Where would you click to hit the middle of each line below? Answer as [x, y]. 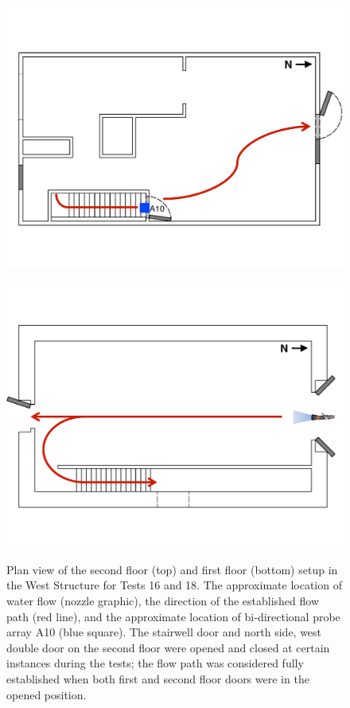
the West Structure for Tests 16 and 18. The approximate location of [174, 585]
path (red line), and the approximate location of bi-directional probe [173, 616]
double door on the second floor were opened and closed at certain [168, 647]
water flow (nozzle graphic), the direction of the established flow [163, 600]
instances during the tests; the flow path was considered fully [155, 663]
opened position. [47, 694]
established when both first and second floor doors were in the [158, 678]
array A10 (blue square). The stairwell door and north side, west [164, 632]
